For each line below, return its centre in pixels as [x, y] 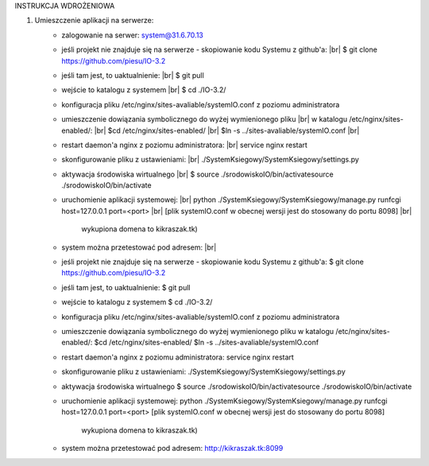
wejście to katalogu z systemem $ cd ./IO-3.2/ [137, 302]
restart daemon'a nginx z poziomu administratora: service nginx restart [178, 357]
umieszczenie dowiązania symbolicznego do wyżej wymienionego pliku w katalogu [198, 331]
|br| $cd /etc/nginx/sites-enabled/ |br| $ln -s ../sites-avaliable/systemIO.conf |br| [227, 130]
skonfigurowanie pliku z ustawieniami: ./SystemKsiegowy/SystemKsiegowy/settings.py [203, 372]
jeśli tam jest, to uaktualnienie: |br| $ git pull [133, 75]
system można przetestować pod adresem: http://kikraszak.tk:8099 [172, 449]
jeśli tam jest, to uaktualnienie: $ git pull [126, 287]
